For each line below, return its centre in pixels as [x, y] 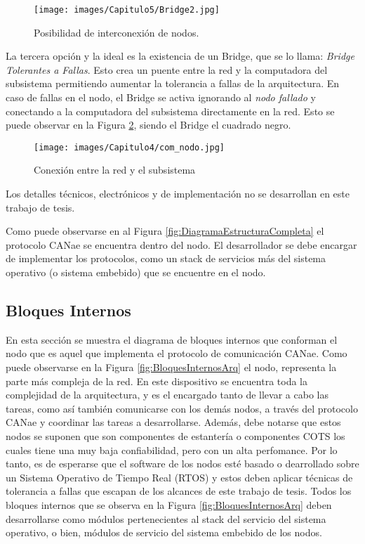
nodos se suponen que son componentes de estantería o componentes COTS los [175, 435]
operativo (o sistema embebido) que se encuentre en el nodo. [136, 272]
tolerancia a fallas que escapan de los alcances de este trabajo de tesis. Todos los [179, 491]
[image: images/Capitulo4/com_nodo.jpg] [130, 147]
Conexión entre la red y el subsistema [115, 170]
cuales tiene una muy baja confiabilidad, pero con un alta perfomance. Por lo [172, 449]
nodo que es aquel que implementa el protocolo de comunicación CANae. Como [177, 353]
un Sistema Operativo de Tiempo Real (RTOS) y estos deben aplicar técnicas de [179, 477]
